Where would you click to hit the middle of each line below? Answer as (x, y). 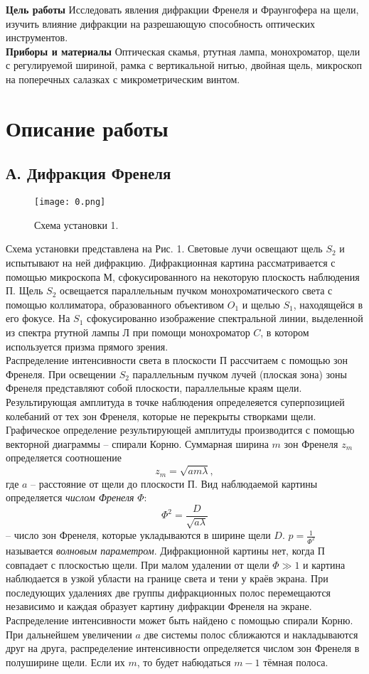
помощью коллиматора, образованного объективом (115, 304)
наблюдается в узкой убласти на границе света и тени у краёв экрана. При (167, 578)
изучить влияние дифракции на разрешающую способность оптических (160, 23)
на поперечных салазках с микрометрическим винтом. (123, 79)
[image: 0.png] (70, 202)
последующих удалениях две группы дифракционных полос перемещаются (169, 592)
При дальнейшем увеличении (69, 634)
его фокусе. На (38, 318)
